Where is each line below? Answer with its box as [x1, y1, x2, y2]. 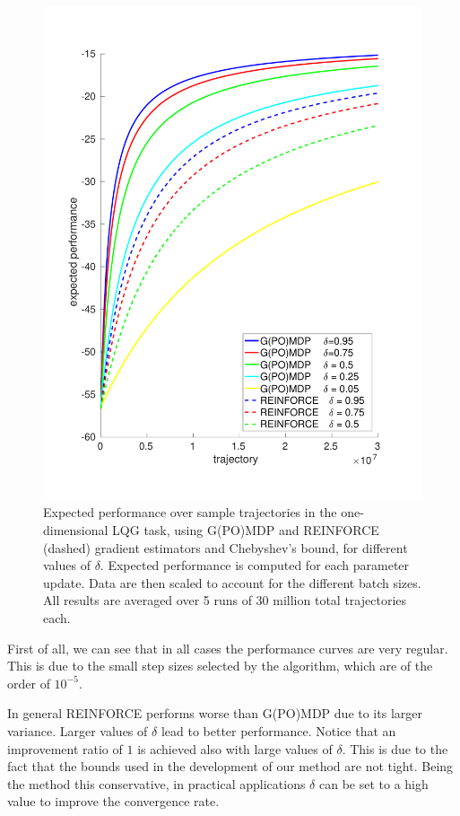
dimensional [43, 521, 108, 540]
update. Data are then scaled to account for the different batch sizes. [43, 573, 421, 592]
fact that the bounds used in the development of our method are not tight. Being [7, 757, 454, 776]
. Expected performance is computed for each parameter [100, 556, 410, 575]
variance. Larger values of [7, 722, 148, 741]
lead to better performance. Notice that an [161, 722, 396, 741]
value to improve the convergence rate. [7, 792, 220, 811]
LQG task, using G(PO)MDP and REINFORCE [112, 521, 379, 540]
